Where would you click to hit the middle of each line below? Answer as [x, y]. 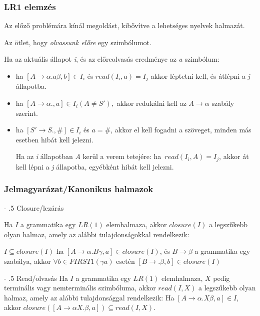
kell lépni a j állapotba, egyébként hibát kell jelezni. [95, 166]
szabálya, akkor [27, 261]
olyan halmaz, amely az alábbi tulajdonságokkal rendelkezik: [97, 234]
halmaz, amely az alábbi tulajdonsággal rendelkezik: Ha [89, 297]
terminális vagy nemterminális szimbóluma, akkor [80, 288]
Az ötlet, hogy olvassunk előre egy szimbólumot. [78, 42]
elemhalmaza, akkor [136, 224]
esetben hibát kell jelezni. [54, 139]
